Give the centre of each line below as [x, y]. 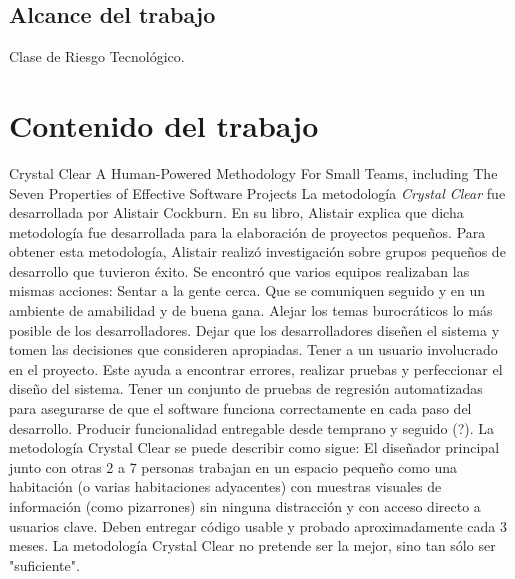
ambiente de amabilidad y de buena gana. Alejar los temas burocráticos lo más [251, 310]
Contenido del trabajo [164, 124]
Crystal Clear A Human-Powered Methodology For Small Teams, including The [253, 172]
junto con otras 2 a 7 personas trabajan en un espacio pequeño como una [233, 466]
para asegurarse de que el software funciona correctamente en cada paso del [240, 408]
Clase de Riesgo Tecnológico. [97, 56]
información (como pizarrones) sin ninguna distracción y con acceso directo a [245, 506]
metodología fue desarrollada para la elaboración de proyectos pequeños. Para [247, 231]
